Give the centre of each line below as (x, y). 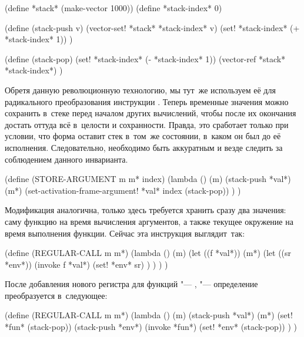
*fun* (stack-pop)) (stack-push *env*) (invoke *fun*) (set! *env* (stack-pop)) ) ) (151, 327)
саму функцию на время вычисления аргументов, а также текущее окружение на (149, 221)
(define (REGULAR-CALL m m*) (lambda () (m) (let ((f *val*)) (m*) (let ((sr (148, 253)
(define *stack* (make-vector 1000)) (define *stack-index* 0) (113, 8)
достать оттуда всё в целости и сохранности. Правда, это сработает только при (147, 124)
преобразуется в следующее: (56, 295)
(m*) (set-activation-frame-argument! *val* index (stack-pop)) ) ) (123, 190)
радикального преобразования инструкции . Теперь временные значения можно (147, 101)
